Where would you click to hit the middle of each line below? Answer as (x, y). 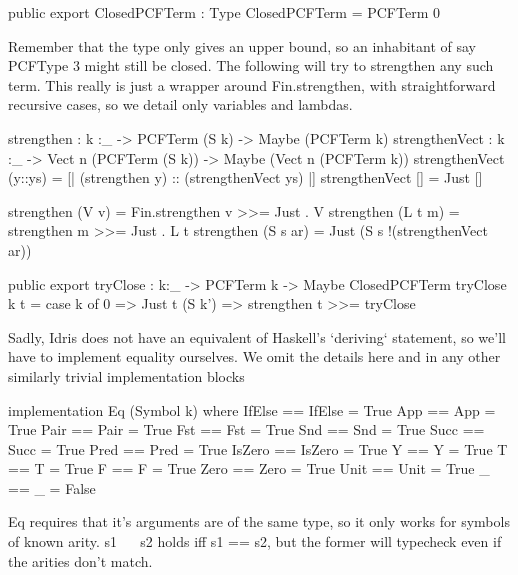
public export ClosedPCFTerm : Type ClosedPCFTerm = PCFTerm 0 (224, 12)
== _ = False (52, 487)
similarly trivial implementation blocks (126, 375)
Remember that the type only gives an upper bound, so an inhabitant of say (242, 45)
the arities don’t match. (80, 560)
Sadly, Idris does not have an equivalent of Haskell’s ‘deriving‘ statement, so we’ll (257, 336)
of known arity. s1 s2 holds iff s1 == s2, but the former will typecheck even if (255, 541)
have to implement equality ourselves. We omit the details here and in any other (254, 356)
